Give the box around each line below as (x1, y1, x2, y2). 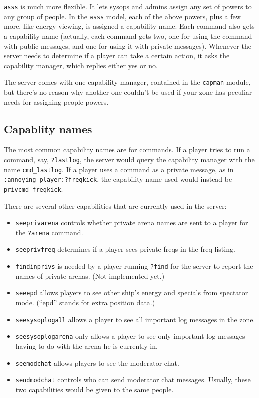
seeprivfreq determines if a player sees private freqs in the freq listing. (15, 244, 235, 254)
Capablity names (4, 121, 92, 136)
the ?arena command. (15, 227, 83, 237)
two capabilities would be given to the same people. (15, 384, 174, 394)
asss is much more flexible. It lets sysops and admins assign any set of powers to (4, 1, 252, 11)
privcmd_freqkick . (4, 183, 63, 194)
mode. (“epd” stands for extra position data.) (15, 297, 155, 308)
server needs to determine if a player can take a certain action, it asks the (4, 50, 230, 61)
